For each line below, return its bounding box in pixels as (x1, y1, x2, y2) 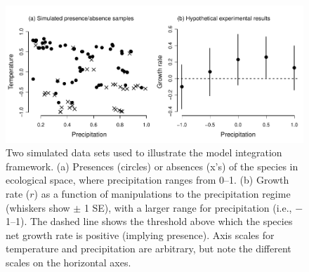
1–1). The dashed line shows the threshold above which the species (6, 214, 293, 229)
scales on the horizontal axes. (6, 255, 131, 270)
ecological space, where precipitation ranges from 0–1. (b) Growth (6, 172, 289, 187)
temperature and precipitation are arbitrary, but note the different (6, 241, 291, 256)
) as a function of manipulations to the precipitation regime (34, 186, 291, 201)
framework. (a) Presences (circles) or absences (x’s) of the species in (6, 158, 298, 173)
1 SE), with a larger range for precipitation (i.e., (84, 200, 292, 215)
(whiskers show (6, 200, 70, 215)
